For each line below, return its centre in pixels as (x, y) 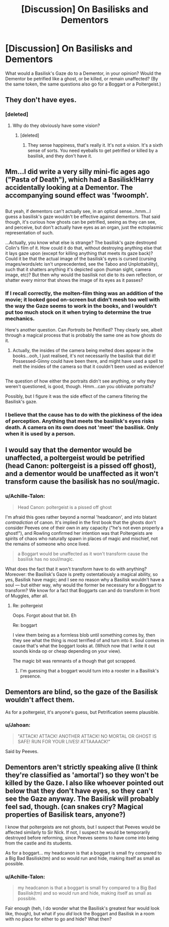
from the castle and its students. (39, 843)
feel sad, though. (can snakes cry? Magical (74, 807)
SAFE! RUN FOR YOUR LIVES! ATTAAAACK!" (64, 741)
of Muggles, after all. (27, 596)
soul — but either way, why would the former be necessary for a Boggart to (83, 585)
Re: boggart (25, 625)
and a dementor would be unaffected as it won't (82, 474)
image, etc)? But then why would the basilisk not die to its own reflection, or (84, 275)
